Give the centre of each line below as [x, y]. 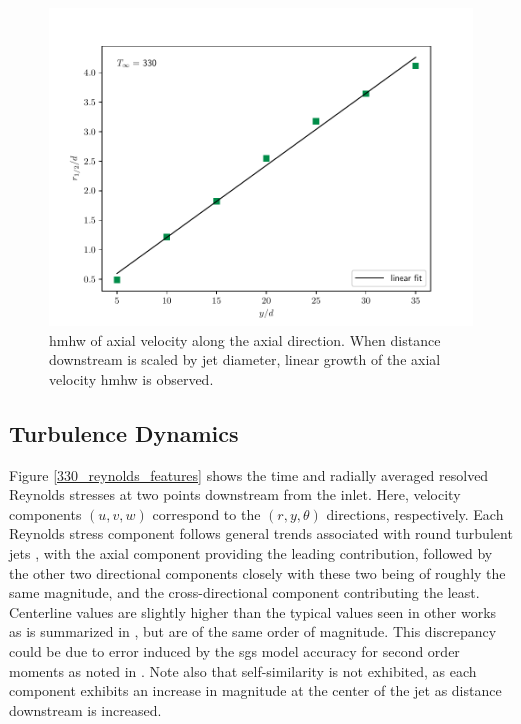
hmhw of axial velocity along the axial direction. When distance [245, 339]
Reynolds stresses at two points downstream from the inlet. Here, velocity [235, 494]
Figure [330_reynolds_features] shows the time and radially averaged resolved [249, 474]
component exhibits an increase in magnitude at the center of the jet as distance [255, 690]
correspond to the [206, 513]
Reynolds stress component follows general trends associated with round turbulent [261, 533]
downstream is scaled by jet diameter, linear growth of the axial [245, 359]
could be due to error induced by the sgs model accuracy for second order [234, 650]
